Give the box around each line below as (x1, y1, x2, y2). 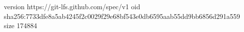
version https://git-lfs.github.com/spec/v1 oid (4, 1, 140, 11)
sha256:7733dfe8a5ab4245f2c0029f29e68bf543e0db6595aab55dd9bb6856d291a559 (4, 11, 240, 21)
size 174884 (4, 20, 37, 31)
